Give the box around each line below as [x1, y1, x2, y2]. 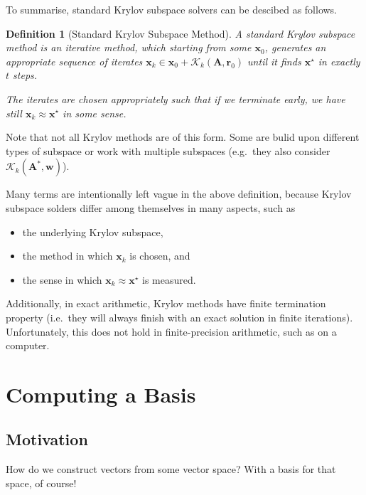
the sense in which [22, 272, 102, 287]
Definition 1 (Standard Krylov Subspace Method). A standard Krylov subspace [6, 26, 355, 41]
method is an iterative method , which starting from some [6, 40, 252, 55]
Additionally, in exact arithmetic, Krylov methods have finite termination [6, 296, 326, 311]
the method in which [22, 248, 113, 263]
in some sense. [63, 105, 127, 120]
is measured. [142, 272, 196, 287]
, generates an [264, 40, 326, 55]
